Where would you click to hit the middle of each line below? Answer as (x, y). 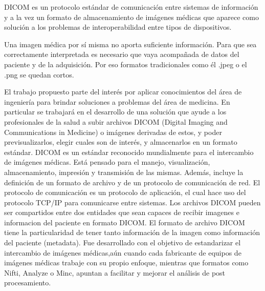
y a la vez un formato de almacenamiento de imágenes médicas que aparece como (131, 17)
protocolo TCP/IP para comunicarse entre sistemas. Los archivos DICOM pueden (132, 202)
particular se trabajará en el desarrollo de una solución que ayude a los (115, 112)
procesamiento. (28, 283)
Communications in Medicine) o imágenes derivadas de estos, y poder (113, 132)
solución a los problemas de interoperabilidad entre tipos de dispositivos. (118, 27)
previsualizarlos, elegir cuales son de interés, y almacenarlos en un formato (121, 142)
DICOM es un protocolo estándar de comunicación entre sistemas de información (131, 7)
